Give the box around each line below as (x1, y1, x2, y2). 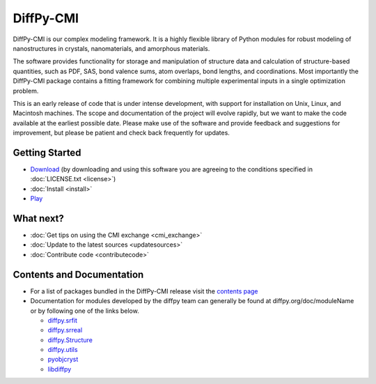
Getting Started (13, 146, 81, 158)
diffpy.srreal (47, 326, 83, 335)
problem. (13, 86, 39, 95)
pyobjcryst (47, 355, 79, 364)
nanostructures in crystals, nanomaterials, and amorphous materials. (13, 44, 210, 52)
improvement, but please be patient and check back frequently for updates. (13, 129, 230, 137)
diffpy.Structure (47, 335, 93, 344)
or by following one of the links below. (30, 307, 139, 315)
